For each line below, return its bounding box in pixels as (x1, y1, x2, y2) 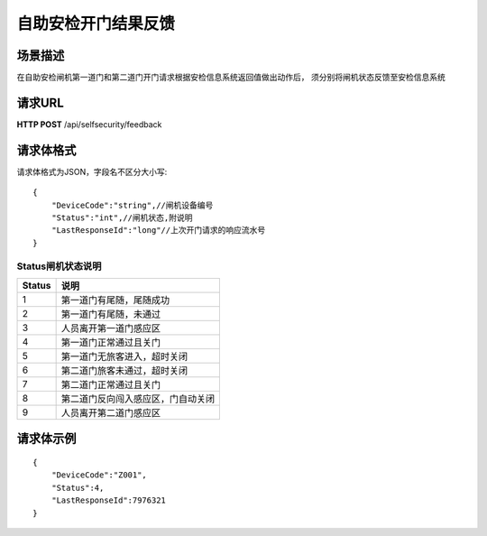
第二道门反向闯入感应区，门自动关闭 (60, 393, 216, 405)
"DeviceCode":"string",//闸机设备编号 (51, 199, 214, 210)
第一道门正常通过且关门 (60, 336, 161, 348)
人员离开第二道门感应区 (60, 406, 161, 419)
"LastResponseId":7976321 (51, 495, 167, 505)
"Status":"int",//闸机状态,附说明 (51, 213, 193, 223)
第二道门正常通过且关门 (60, 378, 161, 391)
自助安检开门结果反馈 (16, 14, 176, 33)
